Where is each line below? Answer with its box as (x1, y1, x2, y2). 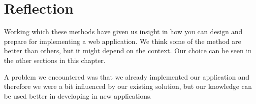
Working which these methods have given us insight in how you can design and (4, 26, 243, 37)
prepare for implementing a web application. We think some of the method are (4, 36, 241, 46)
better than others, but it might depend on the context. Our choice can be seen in (4, 45, 252, 56)
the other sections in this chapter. (4, 55, 106, 65)
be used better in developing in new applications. (4, 90, 152, 101)
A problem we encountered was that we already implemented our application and (4, 71, 250, 82)
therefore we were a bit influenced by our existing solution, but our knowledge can (4, 81, 252, 91)
